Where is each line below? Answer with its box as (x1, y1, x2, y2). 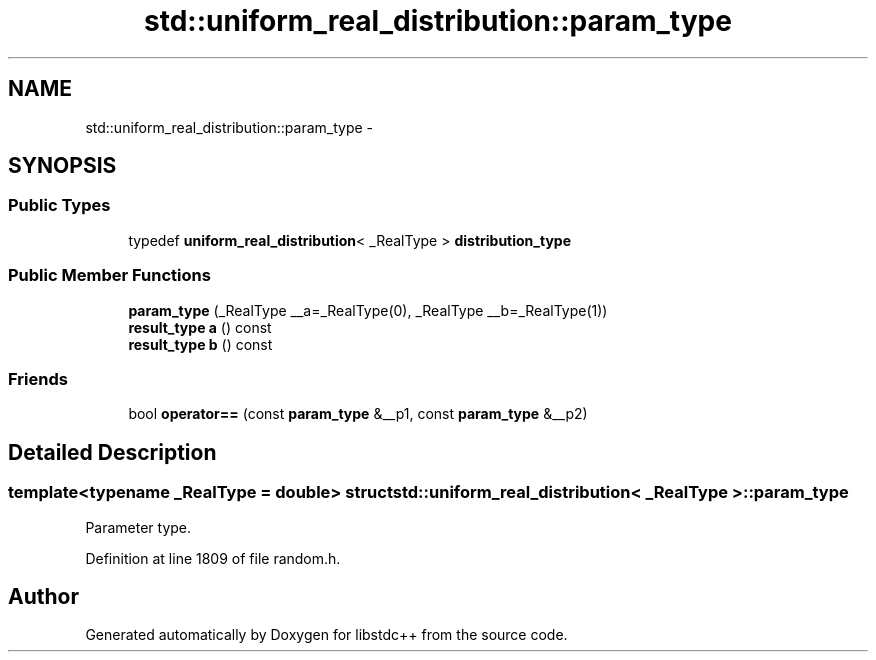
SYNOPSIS (8, 153, 117, 179)
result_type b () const (128, 335, 273, 353)
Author (8, 583, 79, 609)
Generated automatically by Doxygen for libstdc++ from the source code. (85, 626, 568, 644)
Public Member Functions (8, 265, 211, 286)
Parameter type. (85, 518, 192, 536)
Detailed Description (8, 439, 217, 465)
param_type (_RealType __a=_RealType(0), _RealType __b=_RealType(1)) (128, 301, 608, 319)
